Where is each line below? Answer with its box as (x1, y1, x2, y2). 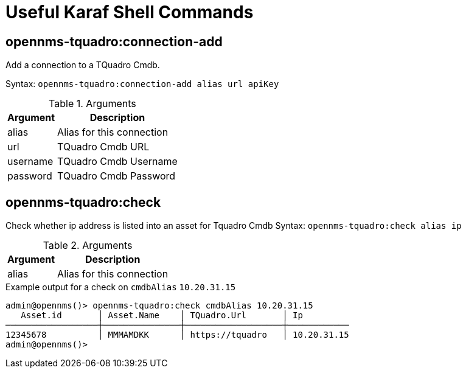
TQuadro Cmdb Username (57, 155, 178, 168)
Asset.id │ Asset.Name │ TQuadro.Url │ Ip (21, 310, 303, 321)
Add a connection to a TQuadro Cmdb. (5, 60, 160, 71)
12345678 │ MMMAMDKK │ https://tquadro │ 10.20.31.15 (5, 330, 349, 340)
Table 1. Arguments (49, 97, 136, 110)
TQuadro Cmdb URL (57, 141, 150, 153)
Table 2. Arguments (43, 239, 133, 252)
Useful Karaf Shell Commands (5, 2, 254, 23)
